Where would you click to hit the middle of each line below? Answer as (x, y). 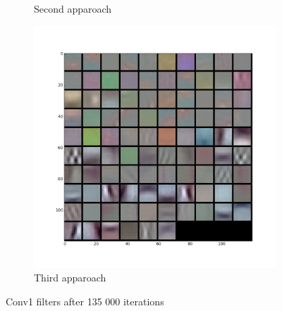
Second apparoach (73, 8)
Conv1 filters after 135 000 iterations (85, 301)
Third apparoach (70, 278)
